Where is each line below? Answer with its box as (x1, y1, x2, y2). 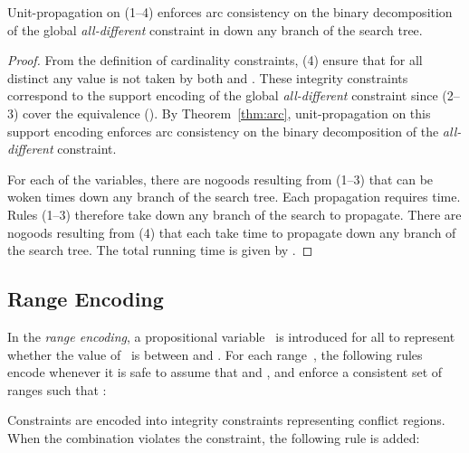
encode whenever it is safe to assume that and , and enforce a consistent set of (7, 363, 443, 382)
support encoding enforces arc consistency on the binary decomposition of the (7, 121, 439, 140)
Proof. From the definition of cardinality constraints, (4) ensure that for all (7, 51, 423, 70)
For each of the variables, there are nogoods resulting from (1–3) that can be (7, 169, 434, 188)
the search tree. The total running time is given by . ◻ (7, 241, 313, 260)
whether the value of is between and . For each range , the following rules (7, 344, 423, 363)
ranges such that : (7, 380, 107, 399)
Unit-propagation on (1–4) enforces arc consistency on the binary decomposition (7, 3, 453, 21)
